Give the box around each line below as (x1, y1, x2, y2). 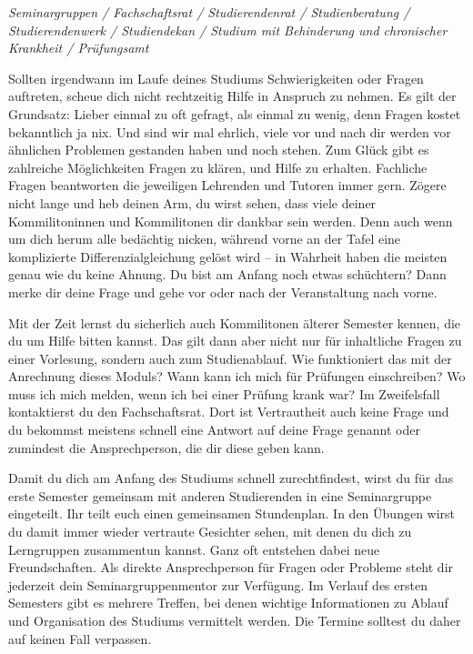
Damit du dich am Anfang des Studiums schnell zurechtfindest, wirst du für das (8, 468, 454, 488)
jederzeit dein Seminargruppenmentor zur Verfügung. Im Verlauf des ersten (8, 575, 428, 594)
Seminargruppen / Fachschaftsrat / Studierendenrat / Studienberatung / (8, 3, 410, 21)
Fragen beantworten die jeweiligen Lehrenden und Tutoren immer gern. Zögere (8, 176, 447, 195)
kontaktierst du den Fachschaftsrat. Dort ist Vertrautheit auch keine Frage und (8, 402, 449, 421)
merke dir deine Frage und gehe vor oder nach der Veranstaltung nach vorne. (8, 282, 438, 301)
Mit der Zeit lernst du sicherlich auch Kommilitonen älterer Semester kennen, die (8, 313, 461, 332)
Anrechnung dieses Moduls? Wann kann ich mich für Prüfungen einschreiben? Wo (8, 367, 466, 386)
